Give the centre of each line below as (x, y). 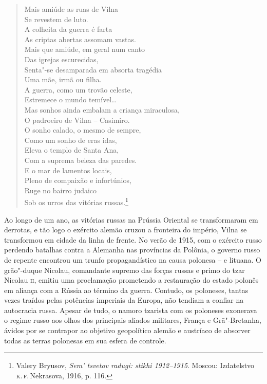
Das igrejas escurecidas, (61, 59)
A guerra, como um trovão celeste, (78, 89)
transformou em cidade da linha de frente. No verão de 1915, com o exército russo (133, 239)
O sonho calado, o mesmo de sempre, (83, 130)
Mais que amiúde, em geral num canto (85, 49)
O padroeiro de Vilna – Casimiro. (77, 120)
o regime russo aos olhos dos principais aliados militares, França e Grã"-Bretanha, (133, 320)
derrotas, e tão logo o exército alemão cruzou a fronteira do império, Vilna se (126, 230)
